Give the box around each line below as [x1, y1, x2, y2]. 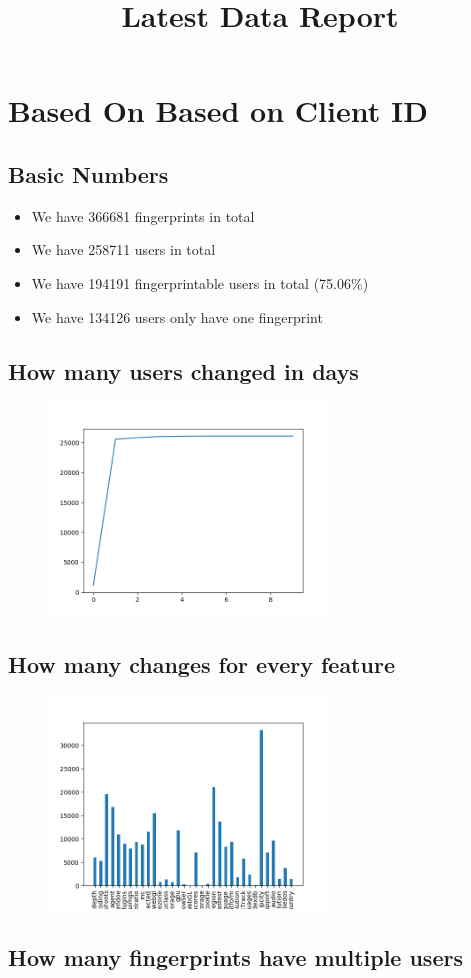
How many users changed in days [8, 355, 359, 386]
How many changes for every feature [8, 648, 395, 679]
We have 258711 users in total [31, 239, 216, 260]
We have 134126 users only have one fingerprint [31, 306, 323, 327]
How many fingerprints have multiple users [8, 942, 463, 973]
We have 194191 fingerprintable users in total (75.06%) [31, 272, 369, 293]
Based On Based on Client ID [8, 90, 428, 131]
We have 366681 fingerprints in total [31, 205, 255, 226]
